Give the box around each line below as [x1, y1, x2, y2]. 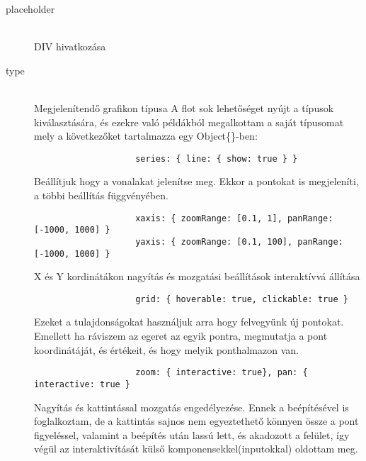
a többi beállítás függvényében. [34, 188, 168, 202]
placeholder [6, 1, 55, 16]
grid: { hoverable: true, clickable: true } [135, 294, 348, 304]
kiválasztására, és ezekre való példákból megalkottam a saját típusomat [34, 114, 344, 129]
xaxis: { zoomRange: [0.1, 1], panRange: [135, 213, 333, 223]
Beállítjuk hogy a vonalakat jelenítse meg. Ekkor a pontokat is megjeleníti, [34, 174, 359, 189]
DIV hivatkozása [34, 39, 106, 54]
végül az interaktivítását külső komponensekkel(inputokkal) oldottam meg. [34, 441, 358, 456]
